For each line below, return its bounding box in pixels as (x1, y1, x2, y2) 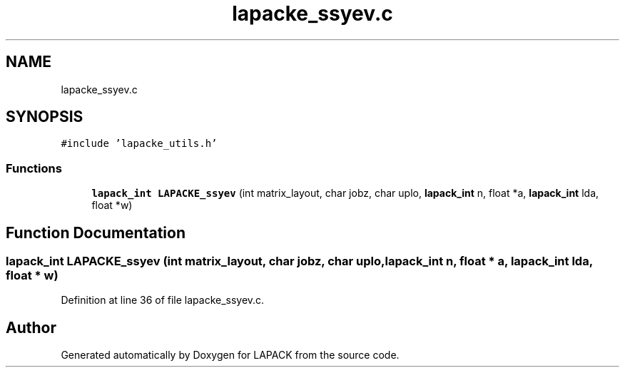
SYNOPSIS (6, 108, 83, 126)
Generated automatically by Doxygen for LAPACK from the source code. (61, 349, 400, 362)
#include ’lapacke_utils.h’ (61, 138, 218, 150)
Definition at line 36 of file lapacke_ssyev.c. (61, 294, 265, 307)
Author (6, 318, 56, 337)
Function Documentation (6, 223, 186, 242)
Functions (6, 160, 62, 175)
